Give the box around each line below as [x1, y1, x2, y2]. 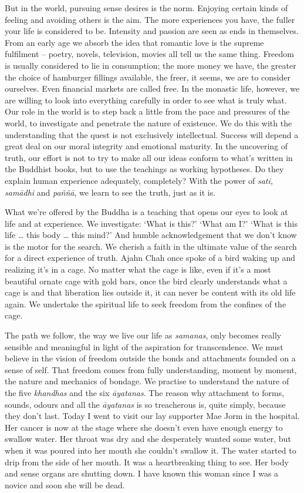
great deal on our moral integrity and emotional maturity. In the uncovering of [5, 140, 288, 152]
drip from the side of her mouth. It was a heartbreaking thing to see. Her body [5, 455, 289, 468]
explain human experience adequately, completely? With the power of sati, [5, 174, 273, 186]
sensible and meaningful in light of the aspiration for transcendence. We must [5, 340, 283, 353]
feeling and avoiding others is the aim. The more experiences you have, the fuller [5, 13, 295, 25]
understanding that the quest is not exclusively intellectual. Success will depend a [5, 128, 299, 140]
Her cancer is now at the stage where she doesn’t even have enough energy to [5, 421, 283, 433]
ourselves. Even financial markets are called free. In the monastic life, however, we [5, 82, 300, 95]
